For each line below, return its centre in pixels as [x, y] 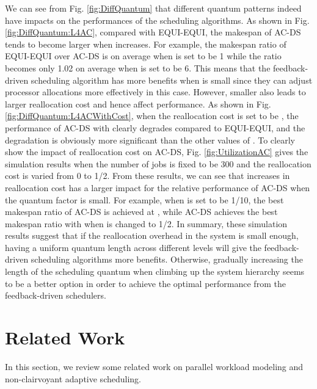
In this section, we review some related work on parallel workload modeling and [154, 366]
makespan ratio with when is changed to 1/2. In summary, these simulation [146, 223]
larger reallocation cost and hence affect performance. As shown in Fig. [138, 104]
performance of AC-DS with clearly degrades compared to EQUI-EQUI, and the [155, 127]
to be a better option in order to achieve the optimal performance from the [145, 283]
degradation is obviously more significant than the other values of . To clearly [150, 140]
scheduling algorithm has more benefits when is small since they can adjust [172, 80]
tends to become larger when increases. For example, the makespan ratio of [146, 44]
